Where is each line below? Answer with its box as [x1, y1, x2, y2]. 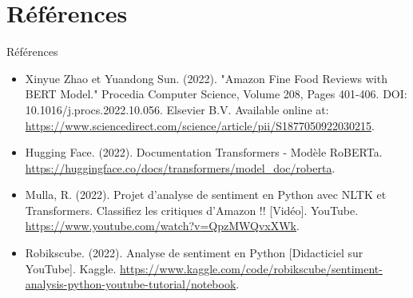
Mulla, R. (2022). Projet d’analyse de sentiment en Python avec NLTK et [25, 186, 387, 203]
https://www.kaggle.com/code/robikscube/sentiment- [120, 260, 383, 276]
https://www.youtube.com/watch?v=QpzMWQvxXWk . [25, 217, 300, 234]
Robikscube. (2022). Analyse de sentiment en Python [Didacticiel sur [25, 244, 363, 261]
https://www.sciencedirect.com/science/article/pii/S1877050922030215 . [25, 117, 375, 133]
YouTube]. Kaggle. [25, 260, 117, 276]
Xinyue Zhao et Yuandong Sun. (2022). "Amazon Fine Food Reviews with [25, 70, 387, 86]
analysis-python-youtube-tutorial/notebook [25, 276, 236, 292]
